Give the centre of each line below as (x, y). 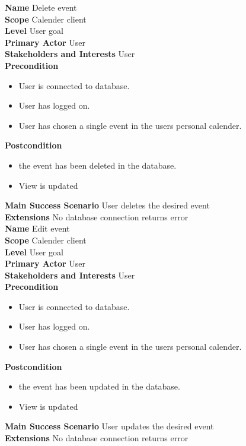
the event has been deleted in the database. (98, 165)
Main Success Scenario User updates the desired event (109, 426)
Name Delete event (41, 7)
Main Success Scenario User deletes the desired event (107, 205)
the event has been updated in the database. (99, 386)
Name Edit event (37, 228)
